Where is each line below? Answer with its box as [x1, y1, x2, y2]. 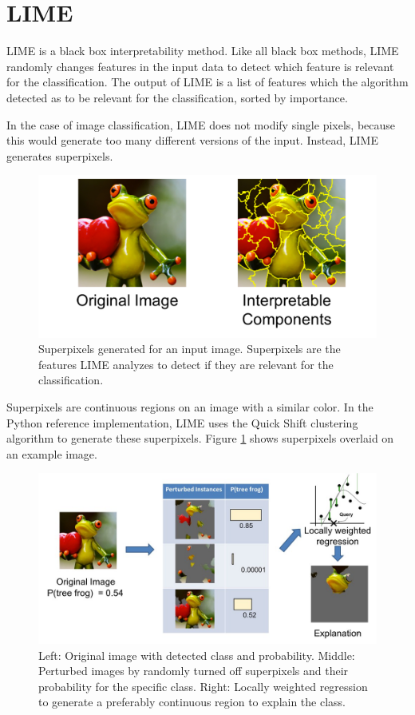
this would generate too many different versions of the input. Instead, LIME [6, 132, 378, 149]
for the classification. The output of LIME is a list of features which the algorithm [6, 73, 409, 90]
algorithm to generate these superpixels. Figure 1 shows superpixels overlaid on [6, 430, 394, 447]
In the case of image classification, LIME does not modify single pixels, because [6, 116, 396, 133]
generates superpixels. [6, 147, 113, 164]
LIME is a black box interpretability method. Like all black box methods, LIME [6, 42, 399, 59]
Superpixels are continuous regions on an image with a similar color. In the [6, 398, 373, 415]
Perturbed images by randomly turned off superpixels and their [38, 662, 349, 679]
